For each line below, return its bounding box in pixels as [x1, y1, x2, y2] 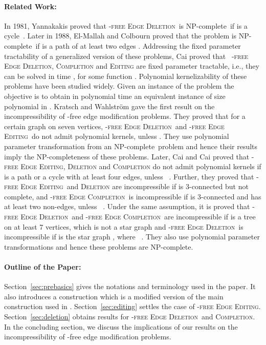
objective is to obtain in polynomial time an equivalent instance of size [4, 90, 226, 101]
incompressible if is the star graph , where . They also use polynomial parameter [4, 231, 260, 242]
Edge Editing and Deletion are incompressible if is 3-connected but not [20, 181, 249, 192]
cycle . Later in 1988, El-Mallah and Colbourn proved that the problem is [4, 30, 237, 41]
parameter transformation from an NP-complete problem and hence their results [4, 140, 258, 151]
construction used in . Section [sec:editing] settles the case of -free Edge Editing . [4, 301, 261, 312]
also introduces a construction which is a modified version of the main [4, 291, 224, 301]
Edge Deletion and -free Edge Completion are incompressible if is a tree [20, 211, 256, 222]
